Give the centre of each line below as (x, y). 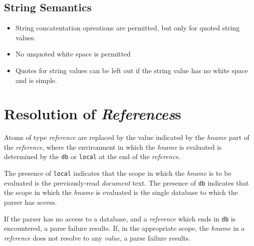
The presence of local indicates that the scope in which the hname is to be (118, 173)
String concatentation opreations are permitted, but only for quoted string (127, 28)
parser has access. (30, 202)
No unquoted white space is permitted (73, 54)
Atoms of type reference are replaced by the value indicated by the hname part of (127, 137)
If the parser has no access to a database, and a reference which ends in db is (120, 218)
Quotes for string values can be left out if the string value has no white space (132, 70)
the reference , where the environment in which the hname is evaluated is (113, 147)
